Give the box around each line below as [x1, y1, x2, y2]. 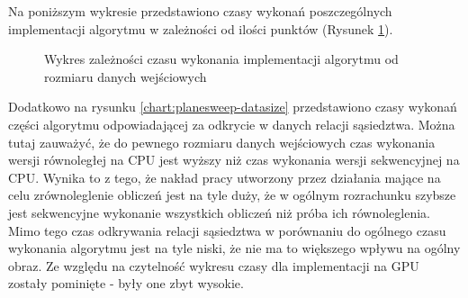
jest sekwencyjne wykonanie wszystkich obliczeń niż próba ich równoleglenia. [8, 203, 430, 221]
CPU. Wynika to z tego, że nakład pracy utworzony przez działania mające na [8, 167, 441, 186]
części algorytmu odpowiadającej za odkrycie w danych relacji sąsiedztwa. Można [8, 114, 455, 133]
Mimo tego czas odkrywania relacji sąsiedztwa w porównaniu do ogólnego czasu [8, 221, 446, 239]
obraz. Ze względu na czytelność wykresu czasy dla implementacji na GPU [8, 256, 419, 275]
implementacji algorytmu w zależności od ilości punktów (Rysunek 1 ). [8, 19, 393, 38]
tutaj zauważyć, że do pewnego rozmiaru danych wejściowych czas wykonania [8, 132, 436, 151]
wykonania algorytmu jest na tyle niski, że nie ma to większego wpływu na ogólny [8, 239, 461, 257]
